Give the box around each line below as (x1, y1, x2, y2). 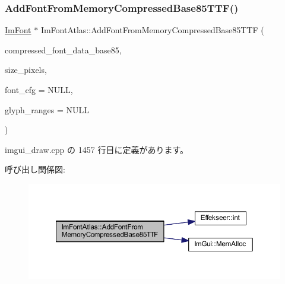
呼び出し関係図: (5, 163, 65, 175)
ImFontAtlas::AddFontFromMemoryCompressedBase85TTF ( (40, 24, 264, 36)
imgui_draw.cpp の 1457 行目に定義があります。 (5, 143, 188, 155)
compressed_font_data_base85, (5, 43, 122, 56)
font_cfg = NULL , (5, 84, 73, 95)
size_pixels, (5, 63, 47, 76)
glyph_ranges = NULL (5, 103, 90, 116)
